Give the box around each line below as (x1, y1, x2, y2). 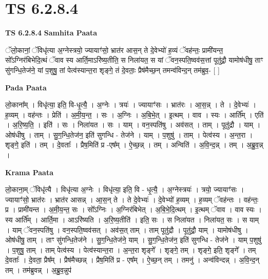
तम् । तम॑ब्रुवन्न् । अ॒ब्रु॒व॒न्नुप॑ (5, 265, 71, 275)
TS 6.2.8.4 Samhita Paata (5, 27, 98, 38)
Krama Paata (5, 166, 53, 177)
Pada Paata (5, 82, 47, 92)
